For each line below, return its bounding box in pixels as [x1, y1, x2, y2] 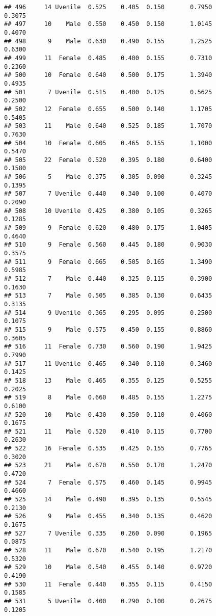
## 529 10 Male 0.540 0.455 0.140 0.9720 [4, 564, 212, 571]
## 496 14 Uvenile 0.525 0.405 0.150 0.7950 [4, 4, 212, 11]
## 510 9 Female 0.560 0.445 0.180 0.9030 [4, 241, 212, 249]
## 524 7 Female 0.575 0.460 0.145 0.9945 [4, 478, 212, 486]
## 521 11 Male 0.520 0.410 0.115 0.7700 [4, 427, 212, 435]
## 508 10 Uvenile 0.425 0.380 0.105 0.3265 [4, 207, 212, 215]
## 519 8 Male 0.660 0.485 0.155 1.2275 [4, 394, 212, 401]
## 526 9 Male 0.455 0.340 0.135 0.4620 [4, 513, 212, 520]
